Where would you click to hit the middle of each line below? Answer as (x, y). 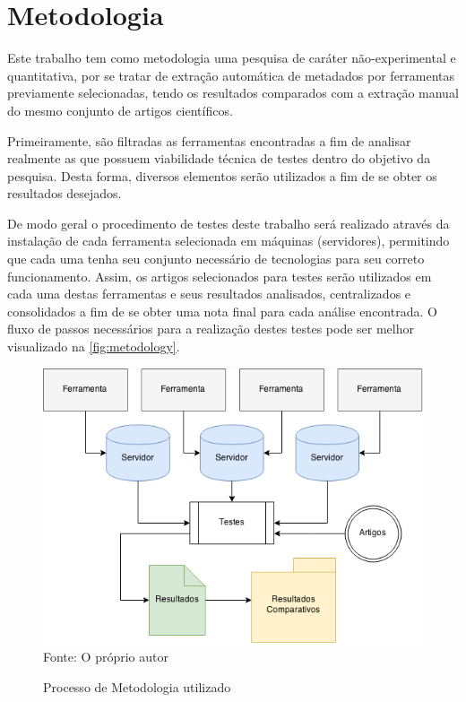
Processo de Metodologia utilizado (137, 687)
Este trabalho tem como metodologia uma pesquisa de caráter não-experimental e (232, 58)
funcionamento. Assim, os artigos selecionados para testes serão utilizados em (220, 276)
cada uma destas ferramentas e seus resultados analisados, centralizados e (209, 294)
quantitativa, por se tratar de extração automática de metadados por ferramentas (231, 75)
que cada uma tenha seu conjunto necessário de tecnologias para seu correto (216, 259)
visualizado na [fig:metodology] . (94, 347)
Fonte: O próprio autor (106, 657)
